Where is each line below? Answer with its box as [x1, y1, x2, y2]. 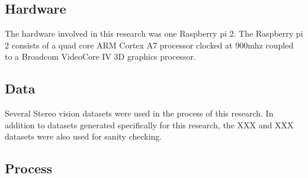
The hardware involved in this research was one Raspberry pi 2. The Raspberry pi [5, 27, 303, 40]
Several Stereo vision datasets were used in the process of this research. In [5, 107, 274, 119]
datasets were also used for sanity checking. [5, 130, 162, 143]
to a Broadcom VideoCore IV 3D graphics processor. [5, 50, 196, 63]
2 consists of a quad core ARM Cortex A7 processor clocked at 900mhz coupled [5, 38, 294, 51]
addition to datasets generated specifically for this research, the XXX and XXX [5, 118, 294, 131]
